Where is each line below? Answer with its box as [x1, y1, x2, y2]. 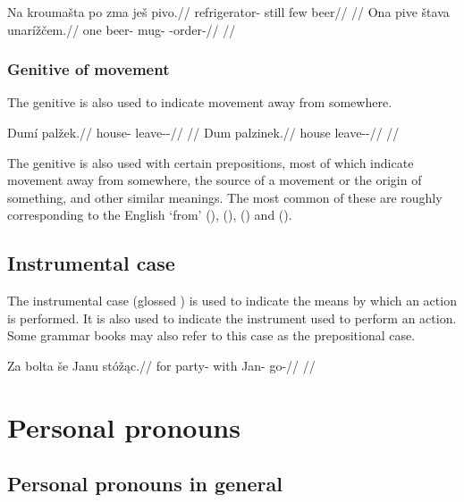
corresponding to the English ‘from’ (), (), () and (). [7, 205, 292, 224]
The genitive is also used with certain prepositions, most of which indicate [7, 153, 414, 172]
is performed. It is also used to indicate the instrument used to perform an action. [7, 308, 457, 327]
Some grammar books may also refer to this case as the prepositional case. [7, 326, 416, 345]
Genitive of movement [7, 58, 170, 80]
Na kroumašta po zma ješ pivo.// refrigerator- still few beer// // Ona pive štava [7, 3, 450, 21]
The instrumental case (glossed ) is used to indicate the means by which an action [7, 291, 457, 310]
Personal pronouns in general [7, 470, 283, 498]
